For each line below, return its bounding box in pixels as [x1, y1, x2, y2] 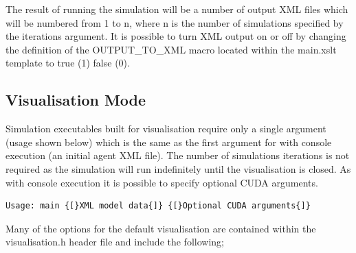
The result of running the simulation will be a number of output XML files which [5, 2, 348, 16]
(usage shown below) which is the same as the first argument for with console [5, 134, 332, 149]
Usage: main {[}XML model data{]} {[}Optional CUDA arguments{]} [5, 201, 311, 211]
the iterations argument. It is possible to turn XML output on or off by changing [5, 29, 346, 43]
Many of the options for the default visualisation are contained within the [5, 221, 316, 235]
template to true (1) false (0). [5, 56, 130, 70]
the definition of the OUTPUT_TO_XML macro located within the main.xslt [5, 42, 337, 56]
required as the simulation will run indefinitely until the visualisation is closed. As [5, 161, 351, 176]
